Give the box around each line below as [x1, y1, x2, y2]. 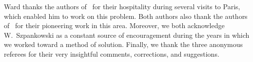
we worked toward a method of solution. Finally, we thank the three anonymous [4, 39, 243, 49]
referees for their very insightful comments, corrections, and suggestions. [4, 48, 219, 59]
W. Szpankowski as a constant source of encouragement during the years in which [4, 30, 250, 40]
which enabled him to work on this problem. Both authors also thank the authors [4, 11, 248, 21]
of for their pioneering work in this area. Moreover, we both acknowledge [4, 20, 225, 31]
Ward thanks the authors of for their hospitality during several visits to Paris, [4, 1, 240, 11]
